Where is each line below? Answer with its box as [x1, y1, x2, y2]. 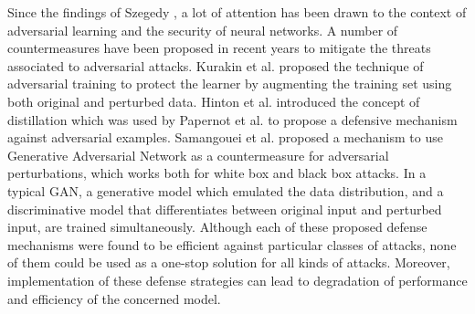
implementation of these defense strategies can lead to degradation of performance [7, 270, 468, 289]
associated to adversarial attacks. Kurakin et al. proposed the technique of [7, 56, 424, 75]
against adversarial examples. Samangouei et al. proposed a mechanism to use [7, 128, 443, 147]
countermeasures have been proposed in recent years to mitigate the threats [7, 38, 431, 58]
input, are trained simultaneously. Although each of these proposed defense [7, 217, 427, 236]
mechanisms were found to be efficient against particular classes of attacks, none [7, 235, 457, 254]
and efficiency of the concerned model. [7, 288, 221, 308]
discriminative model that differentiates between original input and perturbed [7, 199, 442, 218]
